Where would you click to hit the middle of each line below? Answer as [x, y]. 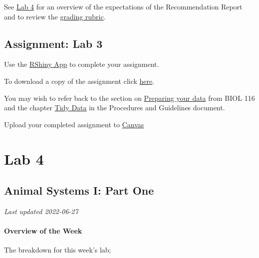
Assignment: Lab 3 [53, 43]
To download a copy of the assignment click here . [79, 81]
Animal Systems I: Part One [79, 190]
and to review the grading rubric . [55, 16]
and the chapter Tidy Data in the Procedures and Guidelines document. [115, 108]
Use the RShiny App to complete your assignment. [82, 64]
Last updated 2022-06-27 [41, 211]
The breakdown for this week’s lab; [58, 250]
